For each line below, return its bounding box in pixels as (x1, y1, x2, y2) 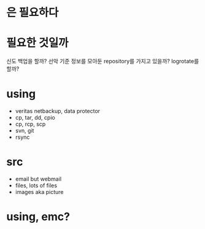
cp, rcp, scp (15, 120, 46, 128)
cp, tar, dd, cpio (15, 114, 55, 122)
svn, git (15, 127, 34, 134)
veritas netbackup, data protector (15, 107, 100, 115)
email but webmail (15, 176, 62, 182)
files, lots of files (15, 182, 57, 189)
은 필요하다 (6, 6, 59, 20)
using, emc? (6, 210, 71, 224)
